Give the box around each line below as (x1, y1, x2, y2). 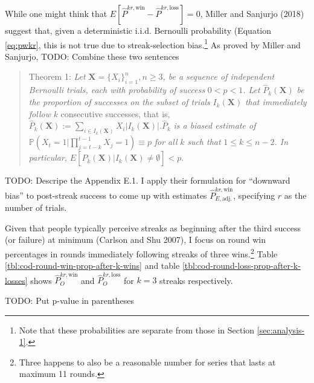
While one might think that (5, 7, 107, 19)
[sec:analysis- (257, 323, 305, 336)
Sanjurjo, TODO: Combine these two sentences (5, 50, 179, 62)
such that (187, 135, 221, 148)
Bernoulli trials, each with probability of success (28, 83, 205, 96)
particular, (28, 151, 68, 164)
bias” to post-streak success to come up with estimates (5, 188, 207, 201)
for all (154, 135, 178, 148)
